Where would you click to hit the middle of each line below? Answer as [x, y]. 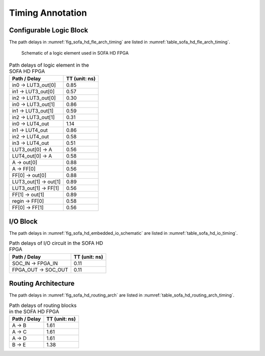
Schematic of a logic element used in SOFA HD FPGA [75, 53]
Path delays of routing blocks [43, 305]
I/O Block [23, 221]
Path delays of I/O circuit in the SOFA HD [56, 243]
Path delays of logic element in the [49, 65]
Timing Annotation [48, 13]
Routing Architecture [42, 283]
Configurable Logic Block [49, 30]
